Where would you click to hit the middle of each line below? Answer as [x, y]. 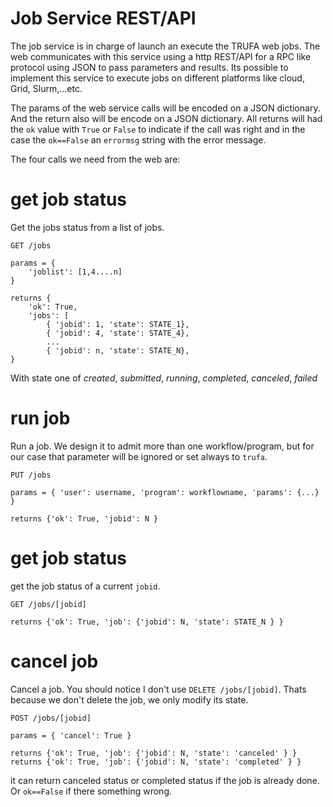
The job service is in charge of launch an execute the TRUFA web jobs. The [165, 46]
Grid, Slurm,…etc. [46, 88]
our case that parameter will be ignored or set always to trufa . [139, 456]
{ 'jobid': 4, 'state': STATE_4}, [118, 333]
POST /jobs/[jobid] [51, 718]
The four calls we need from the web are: [95, 159]
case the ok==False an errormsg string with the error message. [138, 139]
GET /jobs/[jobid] [48, 604]
